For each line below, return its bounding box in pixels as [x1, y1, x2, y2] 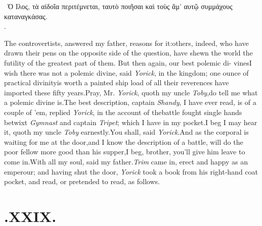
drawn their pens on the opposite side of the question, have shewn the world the [4, 47, 253, 58]
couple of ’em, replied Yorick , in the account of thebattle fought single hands [4, 106, 242, 117]
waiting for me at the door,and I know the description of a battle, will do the [4, 136, 243, 147]
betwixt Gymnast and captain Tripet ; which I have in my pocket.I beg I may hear [4, 117, 257, 127]
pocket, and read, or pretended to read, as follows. [4, 176, 160, 187]
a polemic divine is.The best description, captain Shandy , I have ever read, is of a [4, 97, 256, 107]
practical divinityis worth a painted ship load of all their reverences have [4, 77, 229, 88]
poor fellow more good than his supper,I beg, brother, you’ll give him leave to [4, 146, 245, 157]
